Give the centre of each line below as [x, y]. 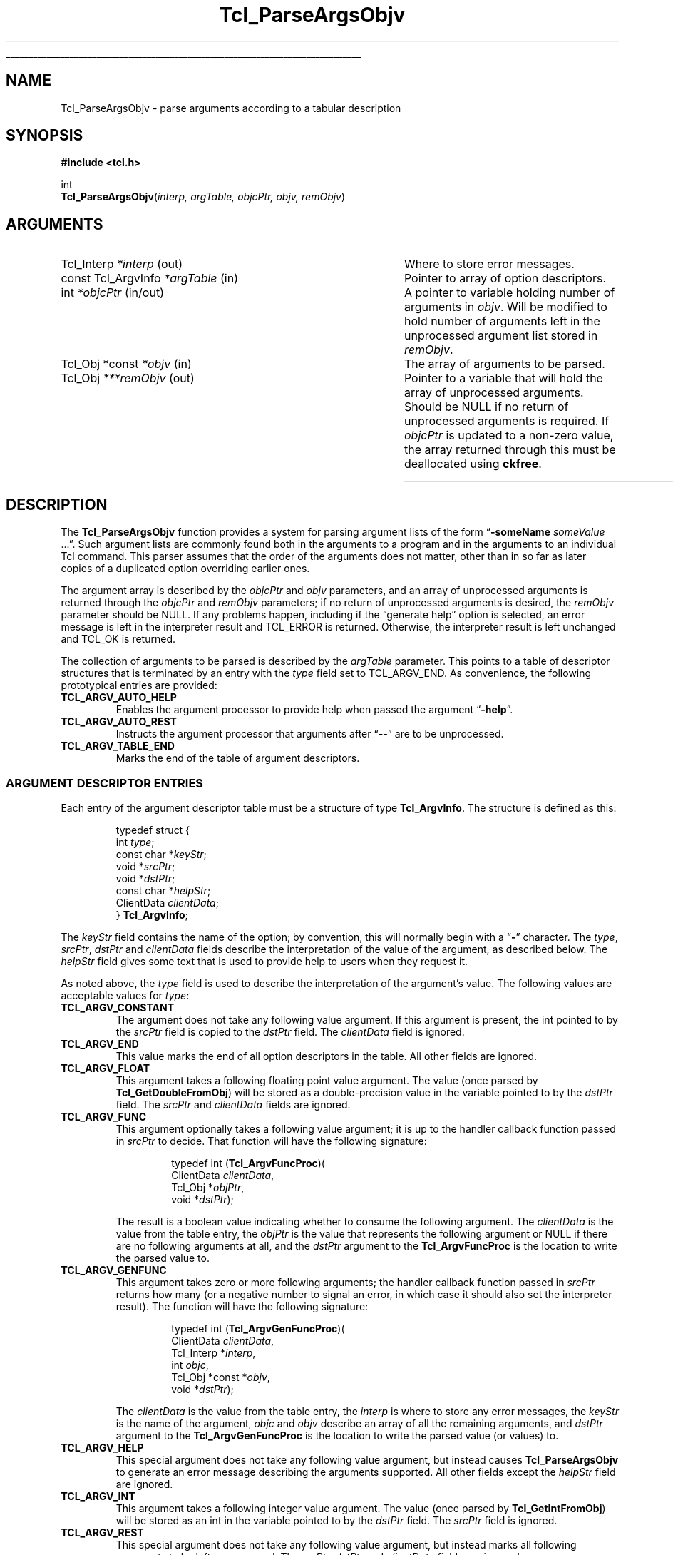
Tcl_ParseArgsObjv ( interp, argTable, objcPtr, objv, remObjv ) [203, 197]
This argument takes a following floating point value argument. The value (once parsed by [327, 1080]
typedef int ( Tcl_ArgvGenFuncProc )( [258, 1328]
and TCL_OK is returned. [118, 639]
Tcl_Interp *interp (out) [122, 264]
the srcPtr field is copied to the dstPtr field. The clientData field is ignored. [290, 1031]
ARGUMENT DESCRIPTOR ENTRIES [105, 783]
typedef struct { [153, 830]
